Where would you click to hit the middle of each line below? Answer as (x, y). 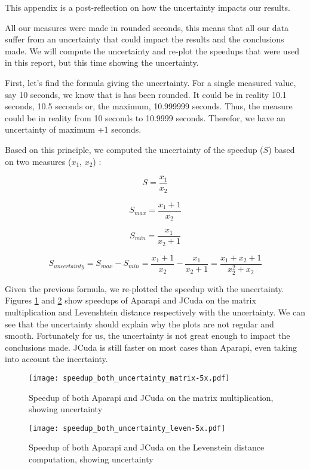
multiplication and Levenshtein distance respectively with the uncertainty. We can (155, 312)
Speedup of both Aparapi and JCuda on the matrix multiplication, (151, 397)
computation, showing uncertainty (91, 459)
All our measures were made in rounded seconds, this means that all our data (147, 27)
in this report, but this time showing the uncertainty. (102, 62)
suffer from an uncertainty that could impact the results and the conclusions (145, 39)
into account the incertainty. (56, 359)
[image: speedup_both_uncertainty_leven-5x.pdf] (127, 428)
